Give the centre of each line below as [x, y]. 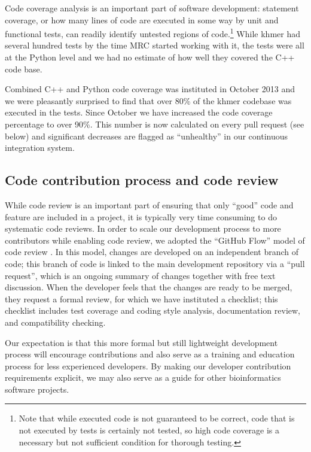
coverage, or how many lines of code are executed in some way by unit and [142, 19]
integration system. [40, 148]
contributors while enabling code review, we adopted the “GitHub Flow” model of [155, 240]
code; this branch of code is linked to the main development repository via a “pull [155, 263]
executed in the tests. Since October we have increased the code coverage [139, 112]
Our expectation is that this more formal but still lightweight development [141, 342]
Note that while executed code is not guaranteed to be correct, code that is [157, 418]
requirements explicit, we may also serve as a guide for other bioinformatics [143, 377]
